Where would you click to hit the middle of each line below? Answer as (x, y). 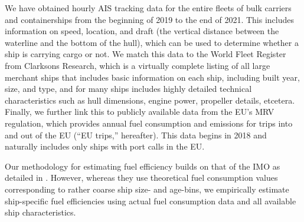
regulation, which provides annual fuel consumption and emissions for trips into (149, 123)
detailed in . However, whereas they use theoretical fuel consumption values (141, 178)
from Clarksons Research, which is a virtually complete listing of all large (138, 65)
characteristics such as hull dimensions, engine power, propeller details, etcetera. (150, 100)
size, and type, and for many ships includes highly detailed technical (128, 89)
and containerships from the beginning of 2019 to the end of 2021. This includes (150, 19)
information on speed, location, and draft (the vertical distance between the (142, 31)
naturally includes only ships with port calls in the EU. (105, 146)
